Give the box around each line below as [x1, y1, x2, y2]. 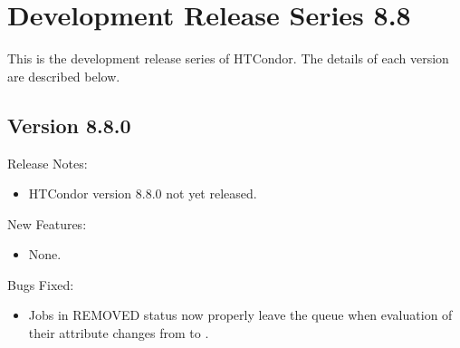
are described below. [7, 66, 120, 85]
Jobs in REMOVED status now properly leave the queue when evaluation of [28, 305, 453, 324]
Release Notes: [7, 153, 88, 172]
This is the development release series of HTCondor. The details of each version [7, 49, 449, 68]
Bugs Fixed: [7, 275, 74, 294]
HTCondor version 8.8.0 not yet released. [28, 184, 257, 203]
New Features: [7, 214, 87, 233]
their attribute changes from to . [28, 324, 209, 343]
